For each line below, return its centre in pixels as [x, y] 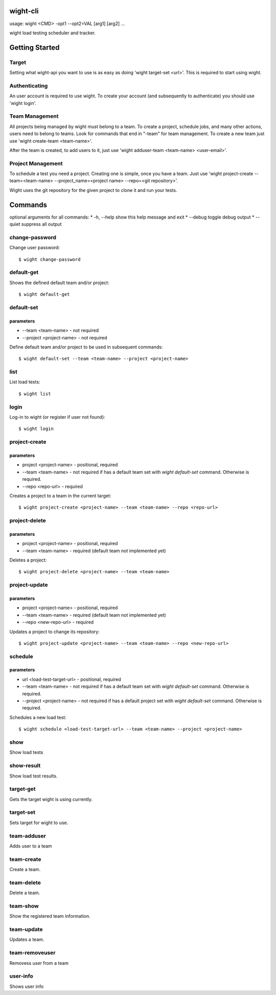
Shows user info [27, 986]
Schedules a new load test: [38, 717]
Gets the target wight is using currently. [51, 799]
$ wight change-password [50, 259]
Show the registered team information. [50, 916]
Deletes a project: [28, 560]
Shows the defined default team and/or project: [59, 283]
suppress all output [41, 224]
